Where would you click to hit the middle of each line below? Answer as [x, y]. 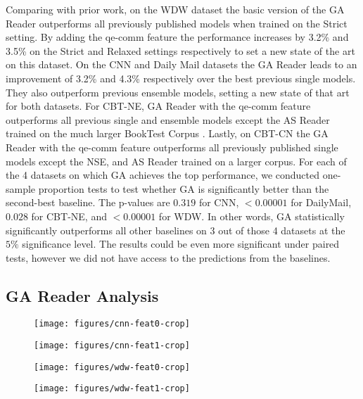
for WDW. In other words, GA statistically [251, 216]
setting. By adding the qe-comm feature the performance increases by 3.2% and [177, 37]
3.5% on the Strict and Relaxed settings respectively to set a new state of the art [180, 50]
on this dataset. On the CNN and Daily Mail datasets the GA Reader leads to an [181, 64]
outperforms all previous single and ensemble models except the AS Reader [168, 119]
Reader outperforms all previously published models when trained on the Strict [177, 23]
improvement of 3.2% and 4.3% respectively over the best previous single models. [181, 78]
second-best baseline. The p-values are [88, 202]
